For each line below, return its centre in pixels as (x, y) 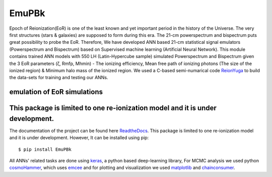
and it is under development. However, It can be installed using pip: (79, 138)
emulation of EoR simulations (56, 92)
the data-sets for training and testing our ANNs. (59, 78)
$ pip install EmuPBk (45, 149)
